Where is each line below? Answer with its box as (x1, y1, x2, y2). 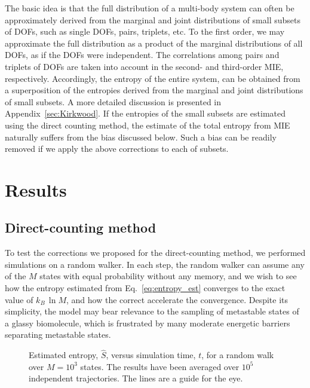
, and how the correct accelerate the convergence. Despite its (66, 293, 288, 305)
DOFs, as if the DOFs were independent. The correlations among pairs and (5, 48, 280, 61)
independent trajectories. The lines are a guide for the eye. (29, 372, 243, 384)
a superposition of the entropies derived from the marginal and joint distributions (5, 84, 303, 96)
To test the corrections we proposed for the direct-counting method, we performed (5, 246, 306, 259)
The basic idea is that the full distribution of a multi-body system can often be (5, 2, 294, 14)
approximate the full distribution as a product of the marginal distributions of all (5, 36, 303, 49)
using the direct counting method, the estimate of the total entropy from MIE (5, 118, 290, 131)
